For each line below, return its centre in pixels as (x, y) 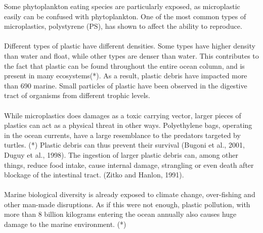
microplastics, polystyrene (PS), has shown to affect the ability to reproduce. (123, 26)
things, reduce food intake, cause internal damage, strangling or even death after (129, 165)
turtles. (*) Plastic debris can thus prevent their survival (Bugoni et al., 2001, (124, 145)
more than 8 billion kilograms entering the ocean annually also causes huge (120, 214)
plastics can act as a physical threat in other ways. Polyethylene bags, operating (128, 125)
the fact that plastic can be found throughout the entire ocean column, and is (124, 65)
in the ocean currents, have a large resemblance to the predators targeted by (122, 135)
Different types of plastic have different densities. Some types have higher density (130, 46)
